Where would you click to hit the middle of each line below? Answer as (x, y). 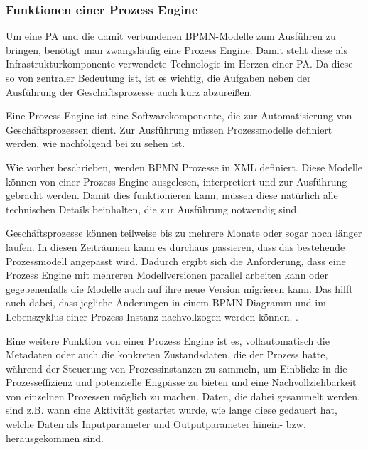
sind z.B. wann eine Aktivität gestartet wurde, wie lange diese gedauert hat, (172, 410)
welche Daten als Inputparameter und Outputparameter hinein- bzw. (156, 424)
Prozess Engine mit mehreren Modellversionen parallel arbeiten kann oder (167, 275)
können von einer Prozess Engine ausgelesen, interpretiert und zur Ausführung (177, 181)
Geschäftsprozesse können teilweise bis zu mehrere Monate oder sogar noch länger (184, 233)
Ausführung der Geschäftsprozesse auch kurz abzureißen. (129, 91)
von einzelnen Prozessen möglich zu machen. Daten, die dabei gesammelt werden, (183, 396)
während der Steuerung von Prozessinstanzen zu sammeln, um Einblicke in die (177, 368)
